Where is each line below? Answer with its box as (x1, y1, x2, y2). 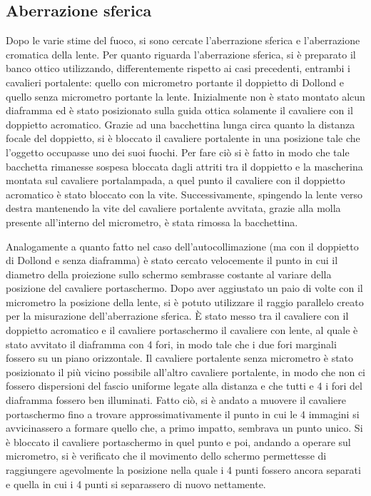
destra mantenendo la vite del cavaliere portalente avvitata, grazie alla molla (6, 201, 341, 216)
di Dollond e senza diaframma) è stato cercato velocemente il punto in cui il (6, 253, 338, 268)
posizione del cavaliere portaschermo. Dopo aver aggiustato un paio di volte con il (6, 280, 363, 295)
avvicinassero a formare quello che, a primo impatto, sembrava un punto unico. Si (6, 420, 363, 435)
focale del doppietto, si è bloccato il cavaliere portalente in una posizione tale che (6, 131, 360, 146)
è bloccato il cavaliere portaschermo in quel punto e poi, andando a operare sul (6, 434, 351, 449)
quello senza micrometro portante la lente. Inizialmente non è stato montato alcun (6, 88, 365, 103)
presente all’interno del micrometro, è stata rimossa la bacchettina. (6, 214, 298, 229)
